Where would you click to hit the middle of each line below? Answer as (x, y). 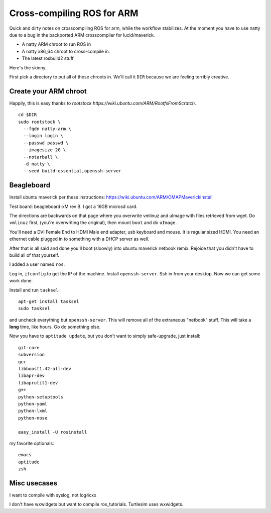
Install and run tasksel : (35, 290)
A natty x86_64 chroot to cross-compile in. (66, 51)
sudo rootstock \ (39, 122)
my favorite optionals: (32, 443)
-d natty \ (37, 164)
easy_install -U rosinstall (53, 432)
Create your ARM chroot (48, 91)
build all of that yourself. (34, 255)
